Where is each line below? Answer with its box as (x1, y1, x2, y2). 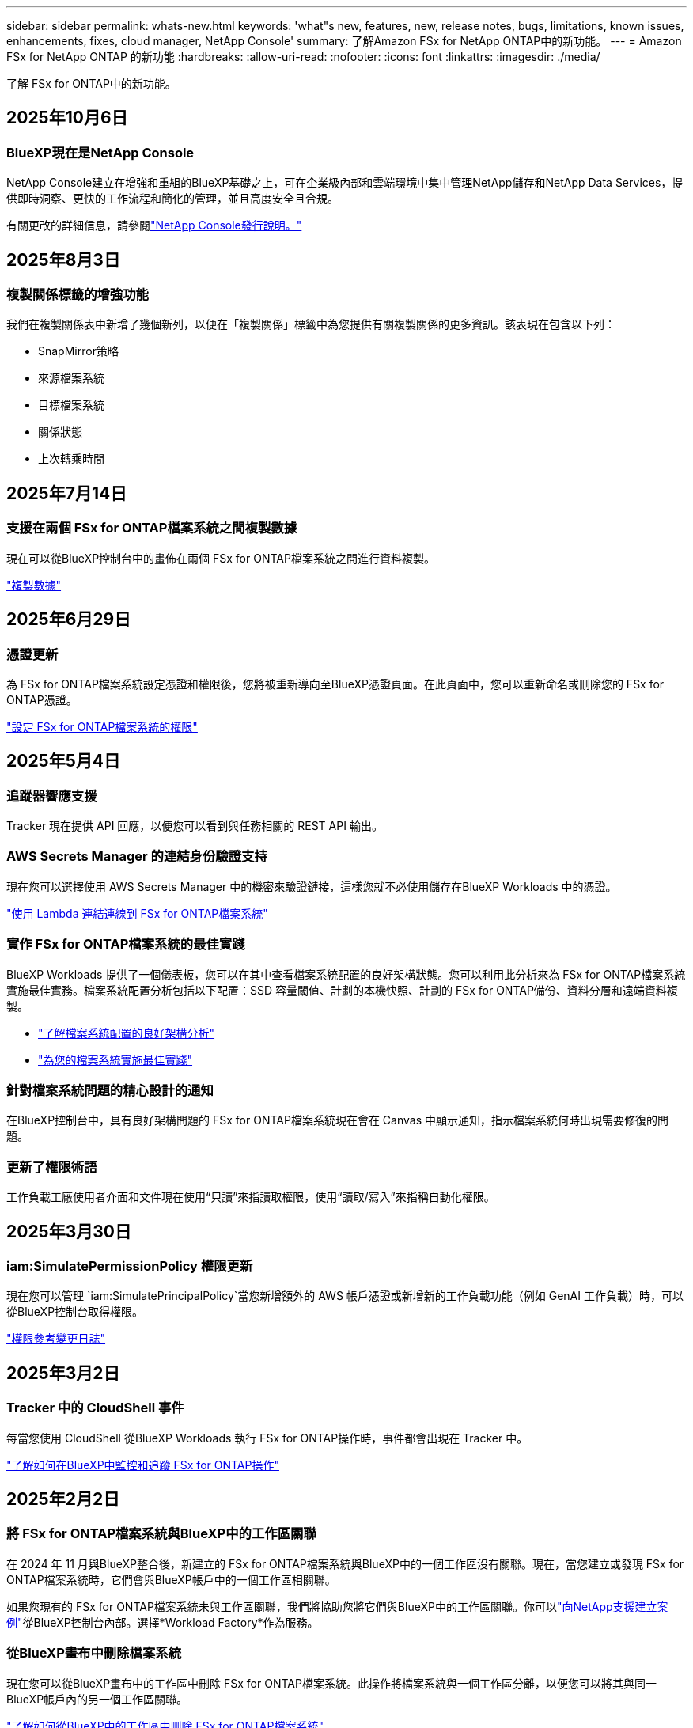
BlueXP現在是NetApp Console (6, 144, 195, 161)
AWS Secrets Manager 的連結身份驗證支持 (6, 848, 267, 865)
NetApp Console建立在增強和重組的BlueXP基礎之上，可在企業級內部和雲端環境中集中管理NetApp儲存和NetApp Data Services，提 (6, 176, 684, 190)
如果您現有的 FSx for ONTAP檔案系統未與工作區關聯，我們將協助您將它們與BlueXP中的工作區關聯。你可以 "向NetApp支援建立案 (6, 1599, 668, 1613)
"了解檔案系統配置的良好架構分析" (38, 1025, 215, 1040)
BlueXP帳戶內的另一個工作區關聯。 (6, 1692, 188, 1706)
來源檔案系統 (38, 371, 104, 385)
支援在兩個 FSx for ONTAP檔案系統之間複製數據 (6, 520, 297, 536)
